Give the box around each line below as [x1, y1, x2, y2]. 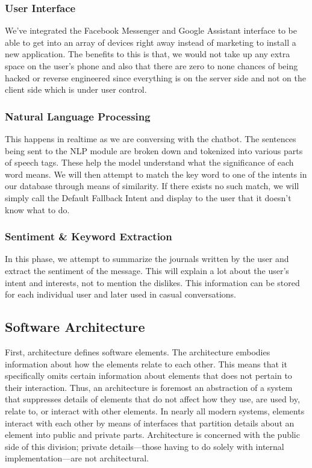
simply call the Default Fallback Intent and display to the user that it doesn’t [5, 191, 292, 204]
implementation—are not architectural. [5, 452, 149, 464]
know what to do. [5, 203, 70, 216]
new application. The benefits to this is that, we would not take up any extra [5, 48, 290, 60]
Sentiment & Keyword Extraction [5, 229, 172, 244]
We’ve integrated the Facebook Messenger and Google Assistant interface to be [5, 24, 297, 37]
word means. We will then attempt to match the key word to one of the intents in [5, 167, 307, 180]
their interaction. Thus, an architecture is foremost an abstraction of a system [5, 381, 293, 393]
